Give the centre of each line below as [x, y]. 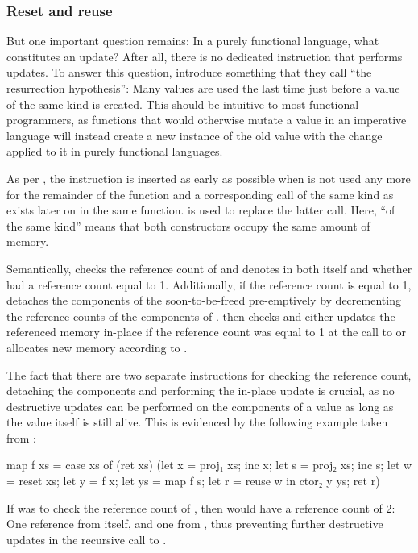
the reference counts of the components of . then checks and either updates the [201, 316]
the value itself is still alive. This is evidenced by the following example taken [197, 422]
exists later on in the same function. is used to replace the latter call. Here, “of [201, 210]
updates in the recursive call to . [87, 539]
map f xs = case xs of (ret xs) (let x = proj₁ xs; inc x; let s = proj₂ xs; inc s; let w [209, 465]
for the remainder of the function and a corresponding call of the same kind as [200, 194]
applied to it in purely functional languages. [115, 151]
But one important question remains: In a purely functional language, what [193, 41]
